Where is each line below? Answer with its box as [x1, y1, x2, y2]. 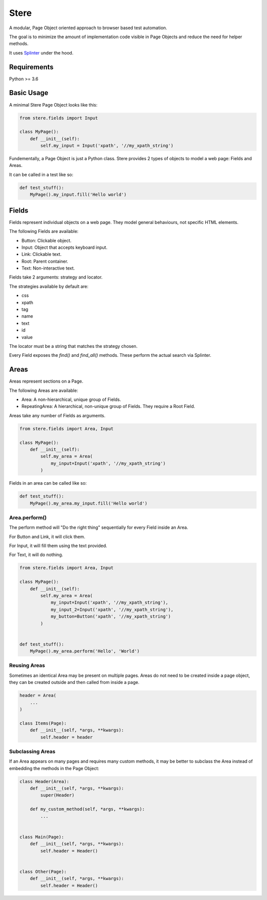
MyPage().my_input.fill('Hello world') [30, 192, 127, 198]
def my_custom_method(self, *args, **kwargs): [30, 806, 145, 812]
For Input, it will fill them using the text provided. [9, 543, 107, 549]
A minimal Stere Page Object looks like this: [9, 102, 98, 108]
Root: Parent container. [21, 258, 69, 264]
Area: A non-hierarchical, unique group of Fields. [21, 396, 121, 402]
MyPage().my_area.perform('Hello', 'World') [30, 648, 140, 654]
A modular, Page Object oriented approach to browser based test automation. [9, 25, 168, 31]
